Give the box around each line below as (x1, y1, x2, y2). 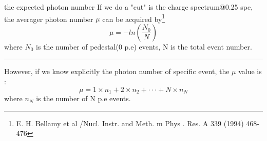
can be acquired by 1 (102, 12, 165, 24)
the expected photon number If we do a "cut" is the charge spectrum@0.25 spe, (4, 2, 253, 12)
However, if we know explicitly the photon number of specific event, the (4, 66, 230, 77)
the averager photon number (4, 13, 93, 24)
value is (238, 66, 262, 77)
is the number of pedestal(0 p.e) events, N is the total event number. (36, 41, 252, 52)
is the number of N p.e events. (36, 93, 131, 104)
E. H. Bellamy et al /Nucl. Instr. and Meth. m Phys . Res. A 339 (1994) (16, 118, 244, 128)
